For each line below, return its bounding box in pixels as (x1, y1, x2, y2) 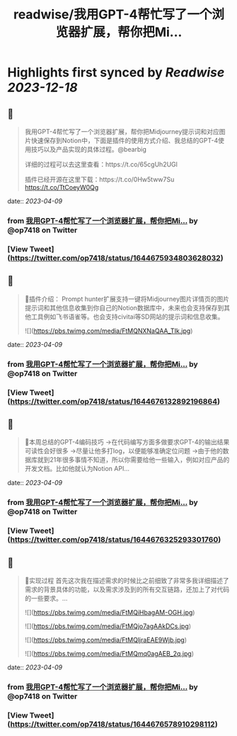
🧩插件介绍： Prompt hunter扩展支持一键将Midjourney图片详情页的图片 (24, 295, 230, 303)
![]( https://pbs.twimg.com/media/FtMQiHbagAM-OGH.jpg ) (24, 608, 195, 616)
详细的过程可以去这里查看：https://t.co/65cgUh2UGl (24, 160, 178, 169)
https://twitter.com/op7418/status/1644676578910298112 (10, 719, 216, 729)
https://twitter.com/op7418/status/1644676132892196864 (10, 396, 218, 406)
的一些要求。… (24, 594, 68, 602)
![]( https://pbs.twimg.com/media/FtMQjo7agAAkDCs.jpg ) (24, 621, 192, 630)
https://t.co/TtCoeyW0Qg (24, 183, 99, 191)
